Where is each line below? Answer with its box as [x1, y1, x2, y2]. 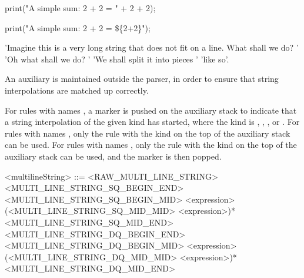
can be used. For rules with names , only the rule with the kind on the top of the [5, 138, 297, 151]
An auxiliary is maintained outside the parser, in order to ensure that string [5, 72, 279, 85]
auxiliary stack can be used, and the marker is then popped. [5, 150, 222, 162]
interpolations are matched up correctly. [5, 84, 149, 96]
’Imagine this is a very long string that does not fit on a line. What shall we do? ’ [5, 41, 299, 54]
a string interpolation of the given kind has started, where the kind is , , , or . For [5, 115, 300, 128]
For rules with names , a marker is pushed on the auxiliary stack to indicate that [5, 104, 297, 116]
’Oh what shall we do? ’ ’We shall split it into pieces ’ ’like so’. [5, 52, 229, 65]
